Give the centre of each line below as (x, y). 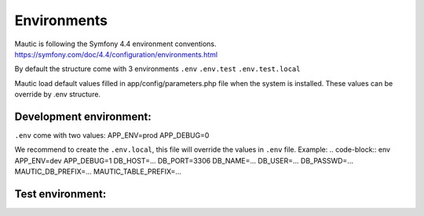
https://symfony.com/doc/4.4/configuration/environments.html (116, 54)
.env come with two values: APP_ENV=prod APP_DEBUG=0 (112, 135)
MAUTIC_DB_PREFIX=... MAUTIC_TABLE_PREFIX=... (98, 171)
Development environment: (83, 116)
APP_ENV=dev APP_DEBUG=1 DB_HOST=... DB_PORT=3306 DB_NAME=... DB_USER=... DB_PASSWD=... (184, 160)
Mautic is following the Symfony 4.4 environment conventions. (115, 44)
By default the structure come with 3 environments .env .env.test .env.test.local (157, 69)
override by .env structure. (58, 95)
